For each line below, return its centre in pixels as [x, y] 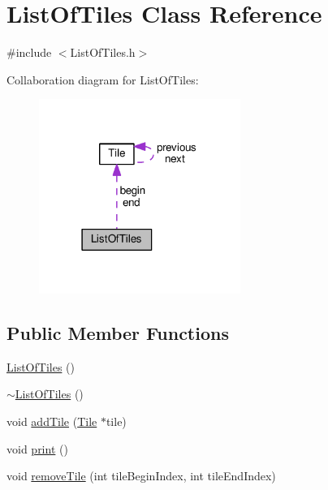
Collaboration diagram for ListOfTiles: [103, 79]
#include [29, 52]
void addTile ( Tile [52, 421]
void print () [37, 448]
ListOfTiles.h [103, 52]
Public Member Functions [118, 332]
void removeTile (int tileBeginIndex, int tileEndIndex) [141, 476]
